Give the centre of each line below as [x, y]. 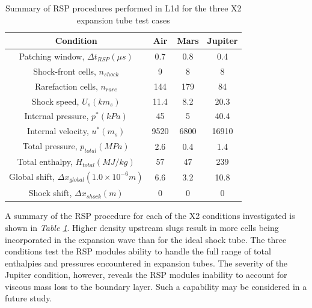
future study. [29, 298]
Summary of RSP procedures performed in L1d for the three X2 [123, 8]
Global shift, [32, 176]
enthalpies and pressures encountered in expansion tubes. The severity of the [146, 263]
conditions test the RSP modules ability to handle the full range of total [138, 251]
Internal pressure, [57, 116]
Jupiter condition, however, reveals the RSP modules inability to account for [146, 275]
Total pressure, [50, 146]
